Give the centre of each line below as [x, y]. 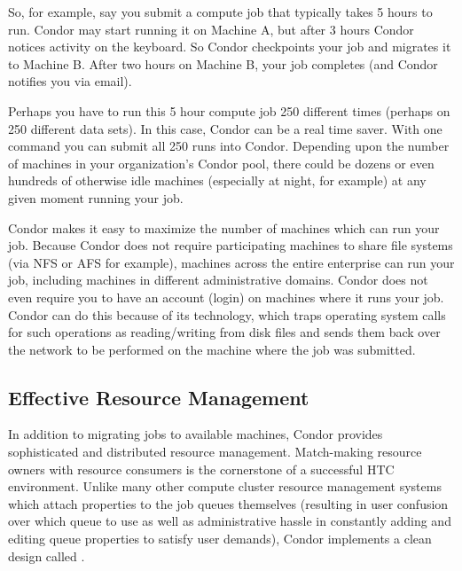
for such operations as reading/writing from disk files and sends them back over [224, 332]
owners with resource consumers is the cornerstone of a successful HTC [201, 469]
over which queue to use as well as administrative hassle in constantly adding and [230, 521]
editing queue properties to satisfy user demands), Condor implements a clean [220, 539]
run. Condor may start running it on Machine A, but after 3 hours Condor [211, 29]
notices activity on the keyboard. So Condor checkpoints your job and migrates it [230, 47]
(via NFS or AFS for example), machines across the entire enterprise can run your [231, 262]
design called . [47, 555]
